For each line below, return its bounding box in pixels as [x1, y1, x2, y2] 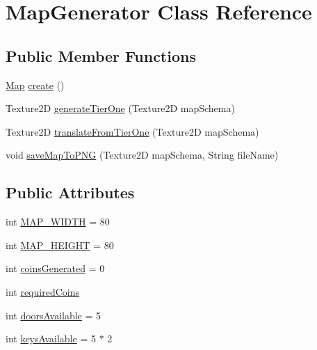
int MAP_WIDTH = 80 [6, 214, 110, 229]
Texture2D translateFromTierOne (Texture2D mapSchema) [6, 124, 259, 138]
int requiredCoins [6, 284, 79, 299]
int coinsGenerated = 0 [6, 261, 105, 276]
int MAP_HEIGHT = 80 [6, 237, 114, 252]
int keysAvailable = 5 [6, 331, 96, 346]
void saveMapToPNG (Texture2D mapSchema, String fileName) [6, 148, 279, 162]
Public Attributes [6, 182, 135, 203]
